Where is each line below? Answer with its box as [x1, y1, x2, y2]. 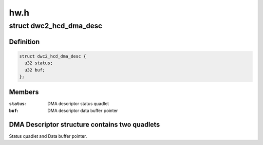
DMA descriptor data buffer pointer [47, 108, 118, 113]
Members [9, 88, 39, 96]
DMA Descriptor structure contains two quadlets [9, 120, 160, 128]
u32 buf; [24, 67, 45, 72]
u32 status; [24, 60, 53, 66]
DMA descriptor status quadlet [47, 101, 109, 107]
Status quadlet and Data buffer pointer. [9, 133, 87, 139]
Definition [9, 37, 40, 46]
